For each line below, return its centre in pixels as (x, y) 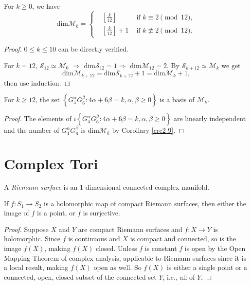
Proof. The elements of (38, 118)
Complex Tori (51, 164)
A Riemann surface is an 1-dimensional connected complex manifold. (107, 187)
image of (17, 213)
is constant (161, 248)
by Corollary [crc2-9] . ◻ (148, 130)
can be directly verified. (93, 49)
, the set (48, 99)
